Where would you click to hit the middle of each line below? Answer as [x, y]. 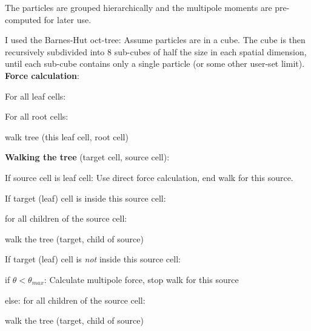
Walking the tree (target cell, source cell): [87, 157]
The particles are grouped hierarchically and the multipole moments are [139, 7]
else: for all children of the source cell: [75, 300]
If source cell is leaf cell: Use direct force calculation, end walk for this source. [149, 177]
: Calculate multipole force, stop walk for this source [141, 279]
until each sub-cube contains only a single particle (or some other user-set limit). [155, 63]
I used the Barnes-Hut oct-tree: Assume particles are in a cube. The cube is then [155, 40]
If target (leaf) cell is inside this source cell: [85, 198]
